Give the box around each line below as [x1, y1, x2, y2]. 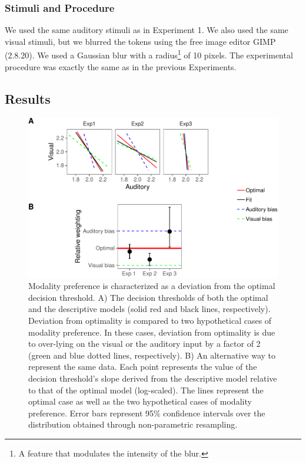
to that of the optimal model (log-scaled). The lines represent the [28, 383, 264, 396]
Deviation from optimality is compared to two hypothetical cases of [28, 314, 272, 326]
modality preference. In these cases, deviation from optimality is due [28, 326, 275, 338]
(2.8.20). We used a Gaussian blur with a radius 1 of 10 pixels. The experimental [5, 47, 293, 61]
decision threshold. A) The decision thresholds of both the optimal [28, 291, 268, 303]
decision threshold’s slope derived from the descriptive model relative [28, 372, 277, 384]
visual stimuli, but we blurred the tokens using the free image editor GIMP [5, 35, 276, 47]
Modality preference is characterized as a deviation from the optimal [28, 280, 275, 292]
